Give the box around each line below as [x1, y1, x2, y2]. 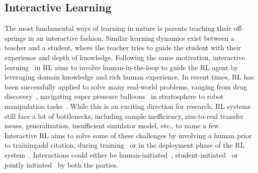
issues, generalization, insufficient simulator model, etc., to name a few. [4, 120, 221, 131]
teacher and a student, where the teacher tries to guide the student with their [4, 42, 241, 53]
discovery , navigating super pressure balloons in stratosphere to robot [4, 91, 224, 101]
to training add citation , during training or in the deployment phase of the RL [4, 140, 245, 150]
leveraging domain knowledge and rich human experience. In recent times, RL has [4, 72, 254, 82]
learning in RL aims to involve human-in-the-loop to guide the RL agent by [4, 62, 238, 72]
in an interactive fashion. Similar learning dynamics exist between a [28, 32, 235, 43]
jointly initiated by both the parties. [4, 159, 118, 170]
